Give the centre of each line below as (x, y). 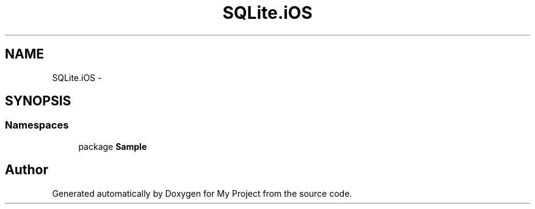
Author (27, 170)
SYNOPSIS (38, 101)
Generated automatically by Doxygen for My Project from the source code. (202, 193)
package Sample (113, 146)
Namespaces (37, 125)
